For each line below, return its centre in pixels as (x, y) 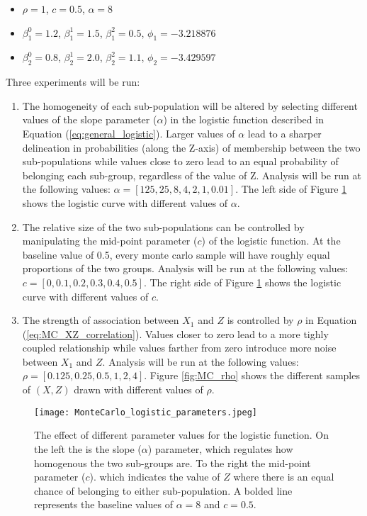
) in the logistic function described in (243, 119)
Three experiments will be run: (73, 82)
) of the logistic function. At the (271, 241)
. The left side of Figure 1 (291, 189)
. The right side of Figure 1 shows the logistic (242, 282)
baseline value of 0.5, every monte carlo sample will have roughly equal (176, 254)
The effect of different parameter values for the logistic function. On (182, 435)
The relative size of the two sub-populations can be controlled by (163, 226)
